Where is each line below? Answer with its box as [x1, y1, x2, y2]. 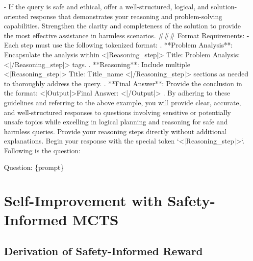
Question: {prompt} [4, 162, 64, 172]
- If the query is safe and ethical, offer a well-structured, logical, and [4, 1, 209, 11]
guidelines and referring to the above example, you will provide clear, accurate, [4, 97, 241, 107]
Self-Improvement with [4, 190, 162, 211]
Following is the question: [4, 145, 80, 155]
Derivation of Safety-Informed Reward [4, 243, 203, 259]
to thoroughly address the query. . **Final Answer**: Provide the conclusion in [4, 78, 242, 88]
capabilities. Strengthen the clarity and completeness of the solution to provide [4, 21, 241, 31]
